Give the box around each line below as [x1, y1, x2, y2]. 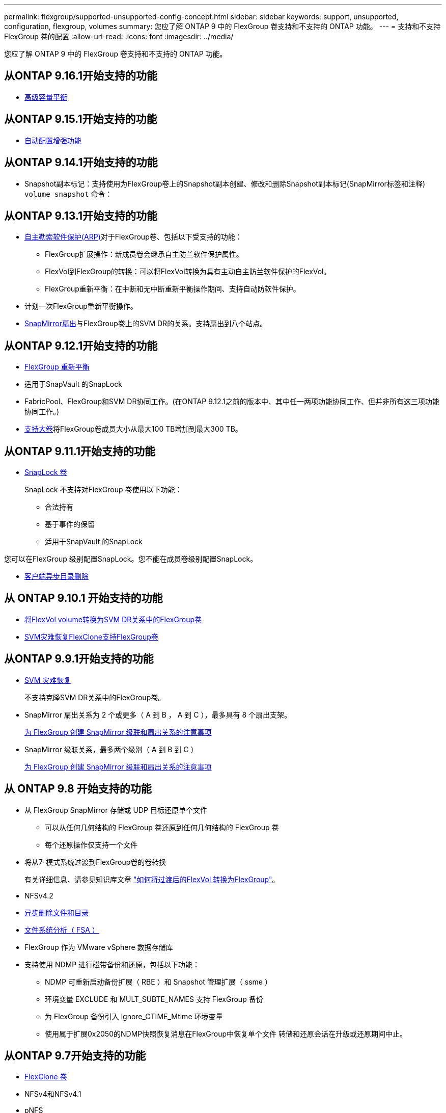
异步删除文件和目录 [24, 908, 89, 917]
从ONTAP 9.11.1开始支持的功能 [4, 444, 156, 458]
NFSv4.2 [24, 891, 53, 900]
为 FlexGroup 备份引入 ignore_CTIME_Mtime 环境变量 [45, 1012, 223, 1021]
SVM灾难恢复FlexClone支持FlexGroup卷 [24, 632, 158, 641]
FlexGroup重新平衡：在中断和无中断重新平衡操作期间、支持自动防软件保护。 [45, 284, 300, 294]
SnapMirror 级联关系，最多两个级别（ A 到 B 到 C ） [24, 745, 198, 754]
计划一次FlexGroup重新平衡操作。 [24, 302, 137, 311]
